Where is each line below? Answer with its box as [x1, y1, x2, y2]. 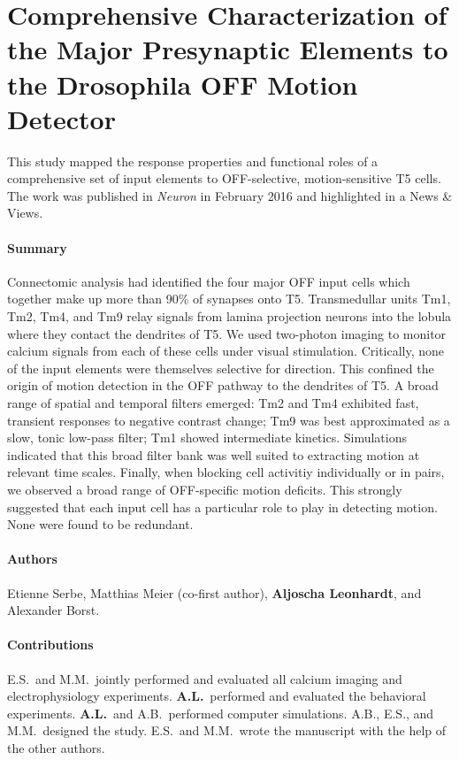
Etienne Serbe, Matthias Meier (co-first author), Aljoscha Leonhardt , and [7, 583, 422, 602]
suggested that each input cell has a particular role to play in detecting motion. [7, 497, 438, 516]
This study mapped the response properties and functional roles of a [7, 151, 379, 170]
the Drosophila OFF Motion [7, 65, 358, 102]
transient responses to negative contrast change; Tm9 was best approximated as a [7, 411, 450, 429]
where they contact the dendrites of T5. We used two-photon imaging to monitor [7, 324, 447, 342]
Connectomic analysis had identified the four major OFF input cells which [7, 272, 410, 290]
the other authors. [7, 738, 105, 756]
